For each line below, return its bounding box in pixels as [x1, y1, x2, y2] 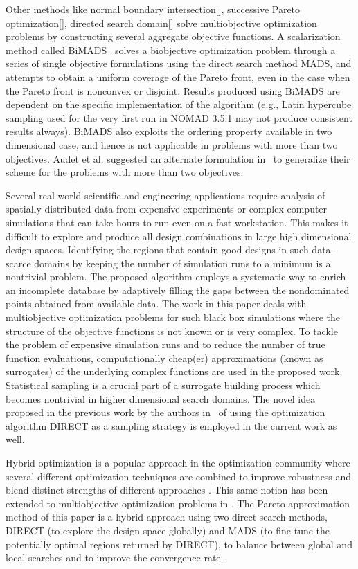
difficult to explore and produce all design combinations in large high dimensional [6, 228, 352, 243]
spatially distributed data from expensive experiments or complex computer [6, 201, 328, 216]
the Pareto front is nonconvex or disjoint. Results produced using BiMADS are [6, 83, 340, 98]
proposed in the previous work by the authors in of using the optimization [6, 405, 325, 419]
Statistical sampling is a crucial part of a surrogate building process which [6, 378, 321, 392]
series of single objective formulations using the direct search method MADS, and [6, 56, 352, 71]
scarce [6, 255, 31, 270]
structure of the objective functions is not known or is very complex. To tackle [6, 323, 338, 338]
